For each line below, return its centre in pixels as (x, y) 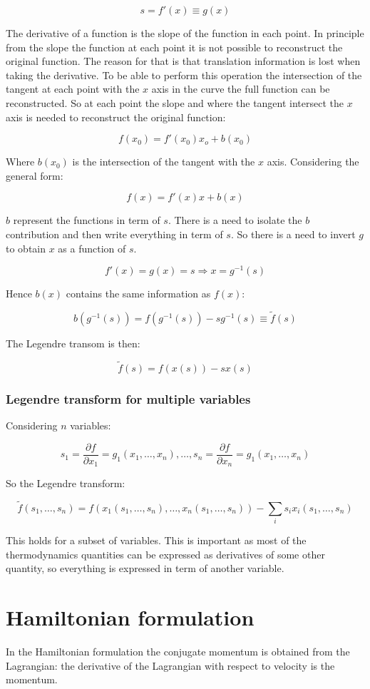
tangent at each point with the (73, 89)
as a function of (92, 248)
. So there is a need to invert (293, 234)
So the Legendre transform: (66, 483)
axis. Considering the (313, 162)
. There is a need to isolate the (235, 220)
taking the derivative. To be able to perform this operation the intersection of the (184, 75)
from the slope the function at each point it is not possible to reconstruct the (174, 47)
